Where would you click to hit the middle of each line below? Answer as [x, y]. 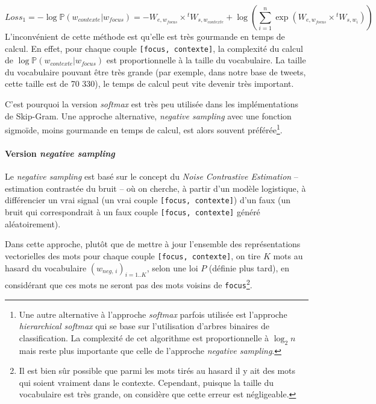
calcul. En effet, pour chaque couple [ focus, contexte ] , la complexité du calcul [154, 48]
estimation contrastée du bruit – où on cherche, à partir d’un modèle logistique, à [155, 188]
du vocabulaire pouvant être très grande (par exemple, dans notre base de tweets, [155, 71]
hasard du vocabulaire [46, 267]
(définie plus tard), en [249, 267]
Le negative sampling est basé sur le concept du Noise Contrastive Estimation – [152, 176]
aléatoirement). [33, 223]
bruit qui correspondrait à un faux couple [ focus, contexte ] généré [133, 212]
